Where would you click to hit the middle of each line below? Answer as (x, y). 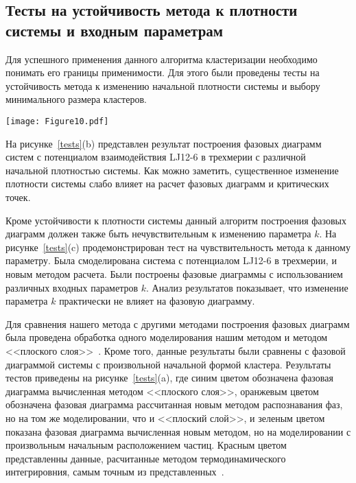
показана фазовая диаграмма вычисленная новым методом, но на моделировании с (178, 431)
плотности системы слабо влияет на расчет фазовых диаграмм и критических (167, 184)
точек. (18, 197)
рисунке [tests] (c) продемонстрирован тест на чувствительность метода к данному (178, 247)
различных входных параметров (72, 287)
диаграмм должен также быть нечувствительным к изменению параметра (158, 234)
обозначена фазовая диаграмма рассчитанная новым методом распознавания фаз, (174, 404)
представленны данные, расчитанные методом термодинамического (146, 458)
